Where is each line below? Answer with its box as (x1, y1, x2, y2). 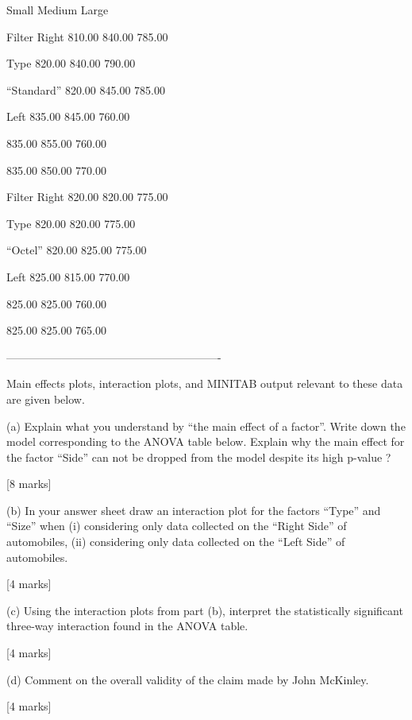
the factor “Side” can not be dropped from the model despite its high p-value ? (6, 448, 391, 465)
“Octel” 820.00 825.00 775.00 (6, 242, 147, 258)
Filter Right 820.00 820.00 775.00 (6, 188, 168, 205)
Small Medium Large (6, 2, 109, 17)
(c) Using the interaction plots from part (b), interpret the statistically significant (6, 602, 403, 618)
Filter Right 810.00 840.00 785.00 (6, 28, 168, 45)
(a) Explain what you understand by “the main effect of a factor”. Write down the (6, 417, 406, 434)
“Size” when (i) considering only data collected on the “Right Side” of (6, 517, 347, 534)
